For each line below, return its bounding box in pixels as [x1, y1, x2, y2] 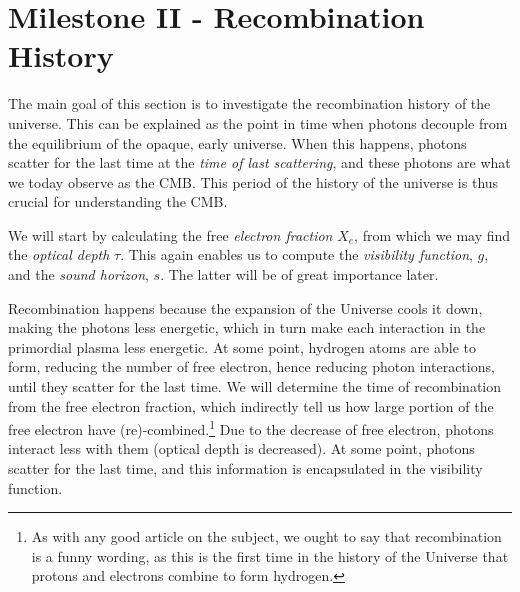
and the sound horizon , [8, 264, 149, 285]
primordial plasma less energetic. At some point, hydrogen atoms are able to [8, 336, 476, 357]
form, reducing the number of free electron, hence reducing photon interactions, [8, 356, 495, 377]
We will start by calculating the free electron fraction [8, 224, 333, 245]
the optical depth [8, 244, 110, 265]
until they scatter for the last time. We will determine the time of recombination [8, 376, 502, 397]
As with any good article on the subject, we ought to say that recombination [31, 526, 502, 547]
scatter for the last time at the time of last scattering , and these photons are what [8, 152, 511, 173]
